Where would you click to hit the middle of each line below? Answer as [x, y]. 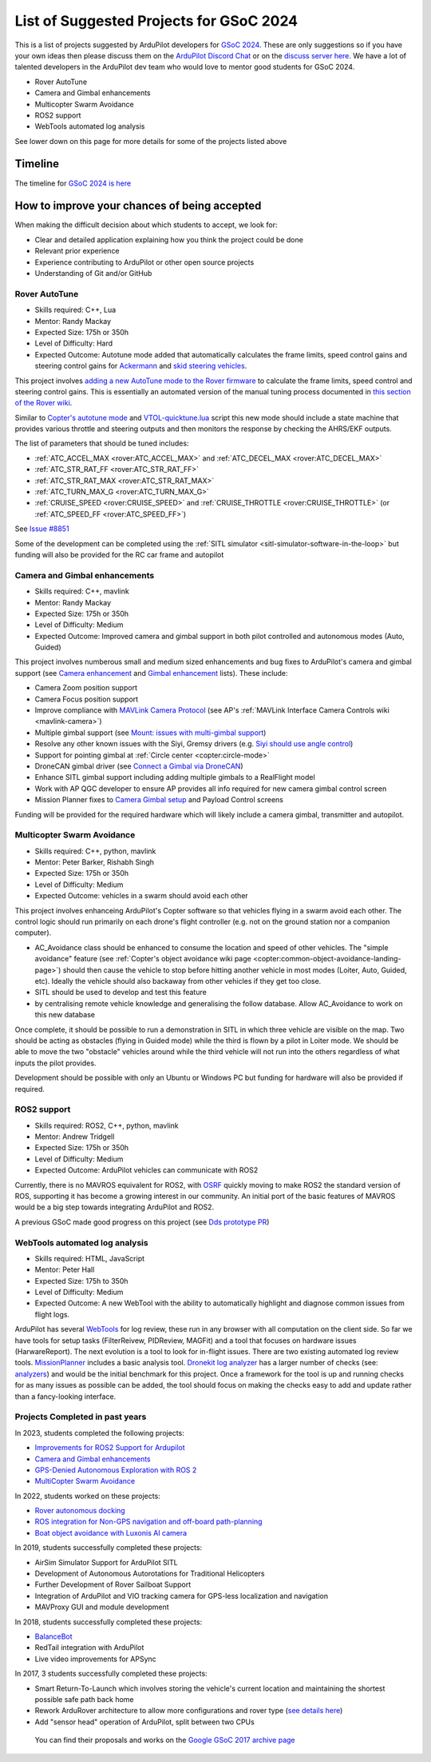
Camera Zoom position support [86, 688]
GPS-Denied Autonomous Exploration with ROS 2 [116, 1470]
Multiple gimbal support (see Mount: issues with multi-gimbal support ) [150, 733]
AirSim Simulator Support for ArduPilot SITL [107, 1562]
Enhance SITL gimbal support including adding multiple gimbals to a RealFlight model [175, 777]
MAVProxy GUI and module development [102, 1607]
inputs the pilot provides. [55, 1063]
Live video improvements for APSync [96, 1659]
